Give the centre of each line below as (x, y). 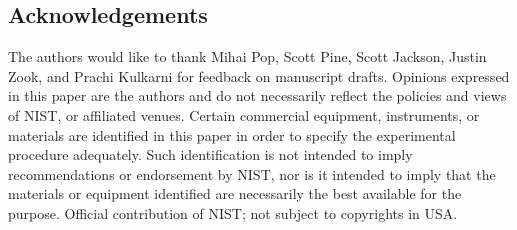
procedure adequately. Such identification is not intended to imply (210, 154)
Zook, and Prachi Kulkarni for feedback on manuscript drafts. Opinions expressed (259, 75)
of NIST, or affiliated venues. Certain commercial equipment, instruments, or (244, 114)
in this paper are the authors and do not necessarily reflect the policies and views (257, 95)
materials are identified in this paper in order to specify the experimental (232, 134)
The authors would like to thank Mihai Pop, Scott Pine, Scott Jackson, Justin (247, 56)
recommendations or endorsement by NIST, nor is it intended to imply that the (252, 173)
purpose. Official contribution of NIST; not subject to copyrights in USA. (233, 212)
